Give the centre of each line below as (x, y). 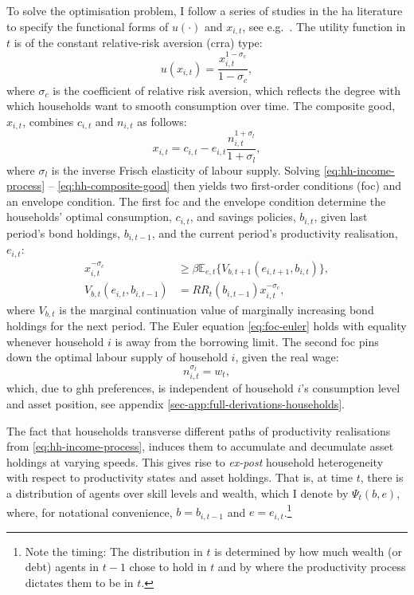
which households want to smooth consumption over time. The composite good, (201, 106)
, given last (341, 217)
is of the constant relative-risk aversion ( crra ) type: (138, 43)
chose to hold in (168, 567)
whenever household (55, 341)
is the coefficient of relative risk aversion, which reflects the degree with (227, 90)
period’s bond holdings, (63, 232)
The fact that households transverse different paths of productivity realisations (199, 430)
